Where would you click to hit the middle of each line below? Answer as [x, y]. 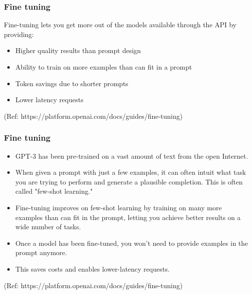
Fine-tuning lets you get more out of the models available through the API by [120, 25]
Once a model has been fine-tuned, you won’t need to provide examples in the [132, 243]
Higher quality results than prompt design [78, 50]
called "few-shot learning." [54, 191]
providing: [19, 34]
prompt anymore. [41, 252]
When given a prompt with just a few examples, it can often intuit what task [131, 172]
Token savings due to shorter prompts [72, 83]
